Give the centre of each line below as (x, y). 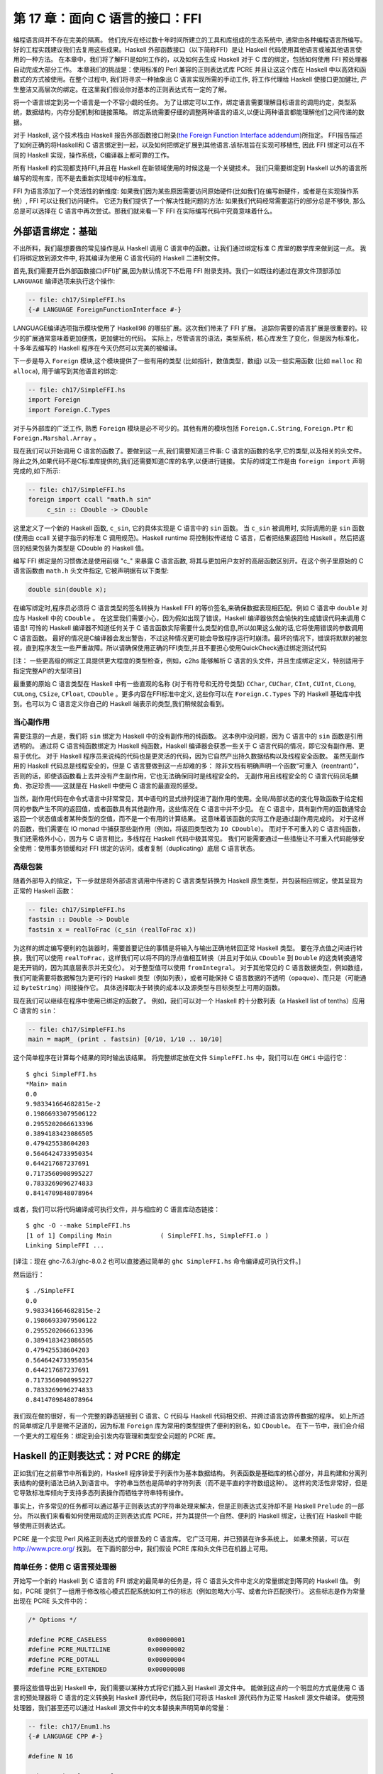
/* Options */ (52, 1620)
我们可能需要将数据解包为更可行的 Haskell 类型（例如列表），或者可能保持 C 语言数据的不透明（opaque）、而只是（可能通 (190, 977)
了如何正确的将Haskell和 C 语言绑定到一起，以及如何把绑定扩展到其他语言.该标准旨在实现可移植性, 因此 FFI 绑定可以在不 (189, 145)
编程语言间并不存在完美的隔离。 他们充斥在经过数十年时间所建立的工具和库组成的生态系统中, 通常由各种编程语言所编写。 (190, 40)
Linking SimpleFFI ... (65, 1245)
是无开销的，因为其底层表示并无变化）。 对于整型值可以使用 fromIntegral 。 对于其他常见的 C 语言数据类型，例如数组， (190, 968)
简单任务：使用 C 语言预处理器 (65, 1567)
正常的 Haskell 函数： (44, 891)
